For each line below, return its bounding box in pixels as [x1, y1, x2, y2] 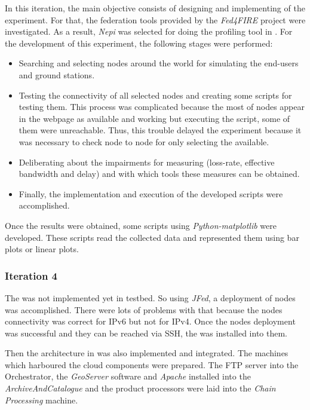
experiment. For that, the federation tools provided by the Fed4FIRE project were [5, 13, 306, 26]
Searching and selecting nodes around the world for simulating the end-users [19, 57, 299, 69]
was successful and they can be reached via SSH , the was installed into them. [5, 326, 287, 339]
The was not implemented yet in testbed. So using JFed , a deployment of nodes [5, 291, 296, 304]
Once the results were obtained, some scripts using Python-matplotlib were [5, 219, 277, 231]
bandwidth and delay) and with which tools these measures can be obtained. [19, 167, 300, 180]
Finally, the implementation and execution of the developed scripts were [19, 187, 283, 200]
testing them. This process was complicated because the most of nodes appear [19, 100, 305, 113]
